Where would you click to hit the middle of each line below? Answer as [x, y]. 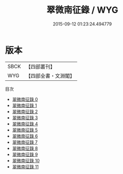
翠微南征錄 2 [25, 111]
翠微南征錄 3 [25, 118]
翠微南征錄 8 [25, 148]
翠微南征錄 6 [25, 136]
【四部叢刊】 [40, 67]
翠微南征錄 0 [25, 99]
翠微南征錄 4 [25, 124]
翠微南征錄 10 [26, 160]
